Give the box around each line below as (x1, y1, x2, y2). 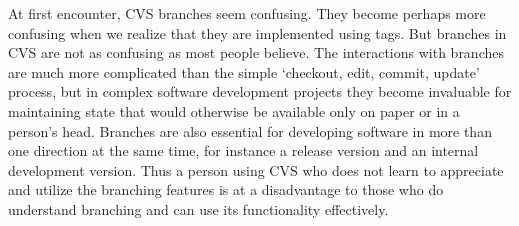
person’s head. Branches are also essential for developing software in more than (8, 120, 492, 141)
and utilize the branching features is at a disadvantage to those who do (8, 179, 444, 200)
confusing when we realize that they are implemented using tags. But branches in (8, 22, 507, 43)
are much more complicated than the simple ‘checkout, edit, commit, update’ (8, 61, 480, 82)
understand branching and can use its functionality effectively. (8, 198, 389, 219)
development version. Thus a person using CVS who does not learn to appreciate (8, 159, 504, 180)
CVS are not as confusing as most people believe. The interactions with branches (8, 42, 504, 63)
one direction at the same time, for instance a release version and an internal (8, 140, 479, 161)
